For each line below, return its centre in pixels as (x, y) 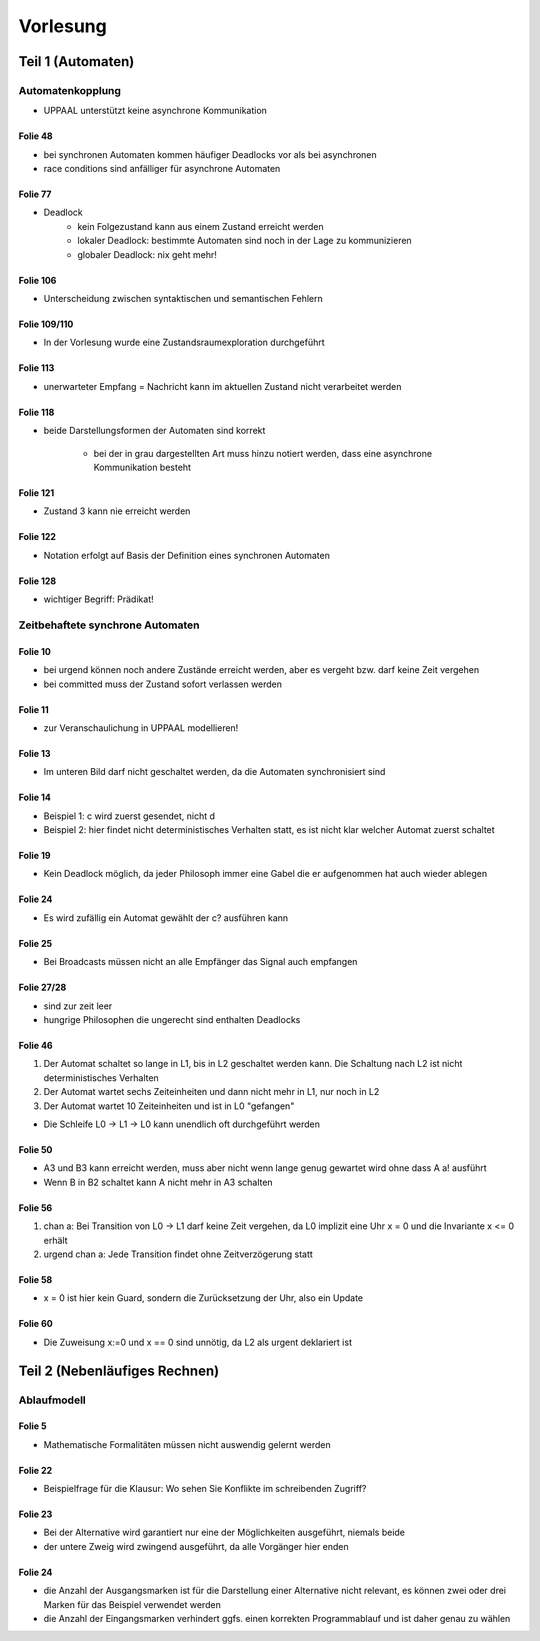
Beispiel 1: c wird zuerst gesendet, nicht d (129, 816)
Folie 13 (34, 753)
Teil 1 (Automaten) (76, 61)
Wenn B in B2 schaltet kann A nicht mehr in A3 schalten (158, 1182)
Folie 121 (36, 493)
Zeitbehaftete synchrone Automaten (109, 625)
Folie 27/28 (42, 987)
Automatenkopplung (70, 90)
